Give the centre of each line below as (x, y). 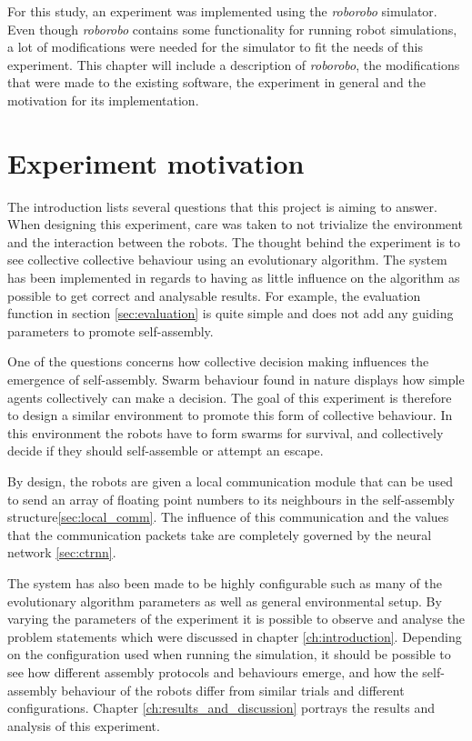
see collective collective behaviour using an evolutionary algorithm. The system (227, 260)
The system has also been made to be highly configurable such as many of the (225, 582)
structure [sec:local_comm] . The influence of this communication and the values (228, 517)
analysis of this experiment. (84, 725)
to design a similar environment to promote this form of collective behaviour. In (230, 415)
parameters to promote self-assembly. (110, 330)
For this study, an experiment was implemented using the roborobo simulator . (222, 11)
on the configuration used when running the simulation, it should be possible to (229, 654)
